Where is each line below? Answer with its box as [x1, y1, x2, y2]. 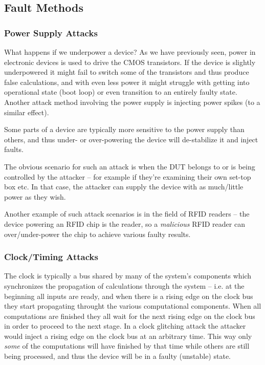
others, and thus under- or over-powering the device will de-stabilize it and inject [4, 134, 258, 144]
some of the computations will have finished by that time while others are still [4, 340, 250, 351]
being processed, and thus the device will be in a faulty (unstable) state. [4, 351, 231, 361]
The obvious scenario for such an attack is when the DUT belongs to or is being [4, 161, 255, 171]
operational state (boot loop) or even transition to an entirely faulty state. [4, 87, 237, 97]
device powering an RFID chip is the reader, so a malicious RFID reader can [4, 218, 245, 229]
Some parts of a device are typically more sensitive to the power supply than [4, 124, 245, 135]
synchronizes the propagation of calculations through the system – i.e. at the [4, 280, 245, 291]
